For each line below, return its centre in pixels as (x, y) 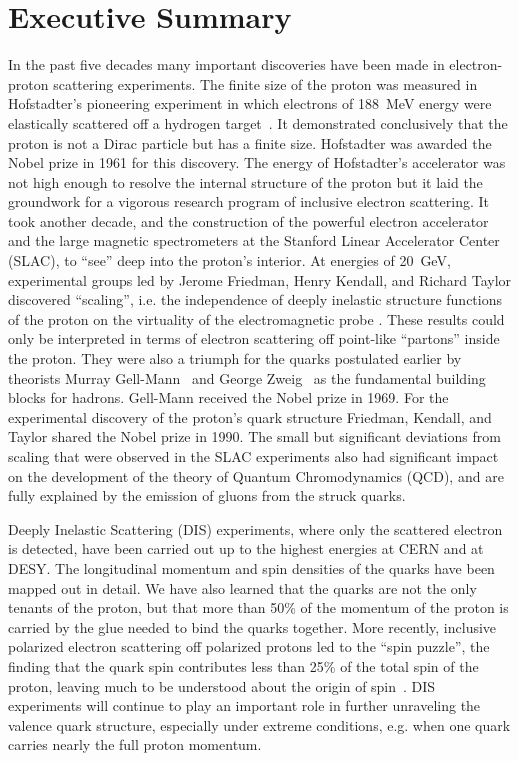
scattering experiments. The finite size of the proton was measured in (265, 83)
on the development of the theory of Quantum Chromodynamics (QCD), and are (256, 475)
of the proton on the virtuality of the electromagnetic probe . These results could (256, 318)
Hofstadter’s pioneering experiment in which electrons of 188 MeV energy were (250, 103)
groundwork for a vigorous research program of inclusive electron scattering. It (248, 201)
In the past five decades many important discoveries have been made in (226, 64)
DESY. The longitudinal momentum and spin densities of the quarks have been (251, 567)
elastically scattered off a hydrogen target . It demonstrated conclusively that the (258, 122)
